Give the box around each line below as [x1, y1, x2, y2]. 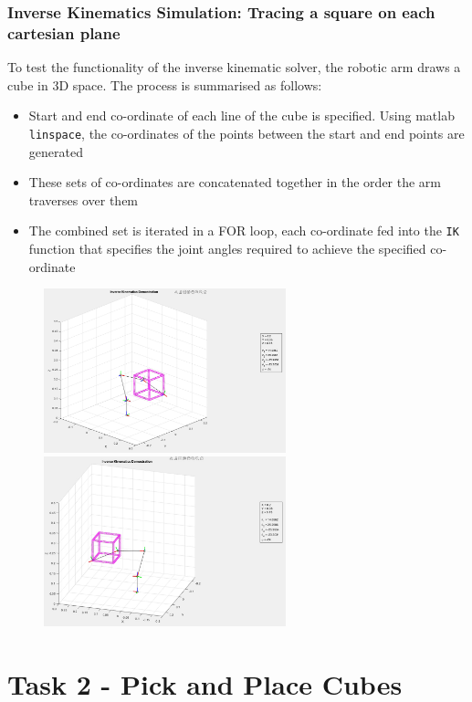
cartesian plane [7, 21, 121, 44]
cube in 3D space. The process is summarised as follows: [7, 75, 322, 94]
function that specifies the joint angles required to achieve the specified [28, 239, 426, 258]
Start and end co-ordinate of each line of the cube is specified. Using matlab [28, 106, 455, 125]
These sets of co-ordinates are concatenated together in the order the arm [28, 173, 442, 192]
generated [28, 141, 83, 161]
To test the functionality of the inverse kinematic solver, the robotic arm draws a [7, 58, 461, 77]
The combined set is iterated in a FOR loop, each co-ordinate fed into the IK [28, 221, 459, 240]
